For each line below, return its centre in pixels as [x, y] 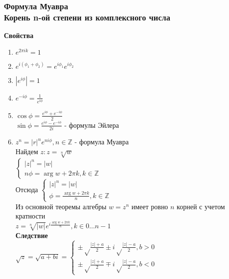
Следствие [32, 235]
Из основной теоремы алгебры [61, 206]
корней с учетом [201, 206]
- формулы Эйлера [92, 125]
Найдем [27, 151]
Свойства [19, 35]
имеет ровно [150, 206]
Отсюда [27, 189]
